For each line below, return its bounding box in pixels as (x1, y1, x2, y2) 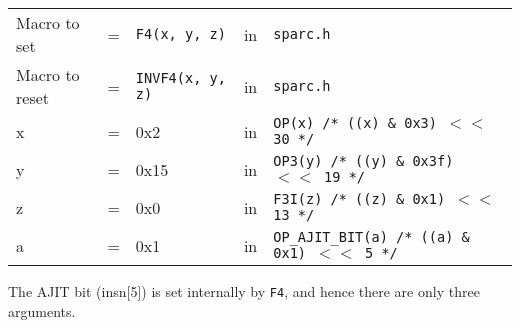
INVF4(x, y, (135, 70, 226, 86)
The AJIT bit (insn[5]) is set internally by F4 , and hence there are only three (8, 281, 480, 301)
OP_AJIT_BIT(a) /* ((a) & (273, 229, 470, 245)
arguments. (8, 300, 76, 321)
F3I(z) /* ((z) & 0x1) (273, 191, 446, 207)
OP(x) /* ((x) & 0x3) (273, 115, 437, 131)
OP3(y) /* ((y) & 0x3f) (273, 153, 454, 169)
